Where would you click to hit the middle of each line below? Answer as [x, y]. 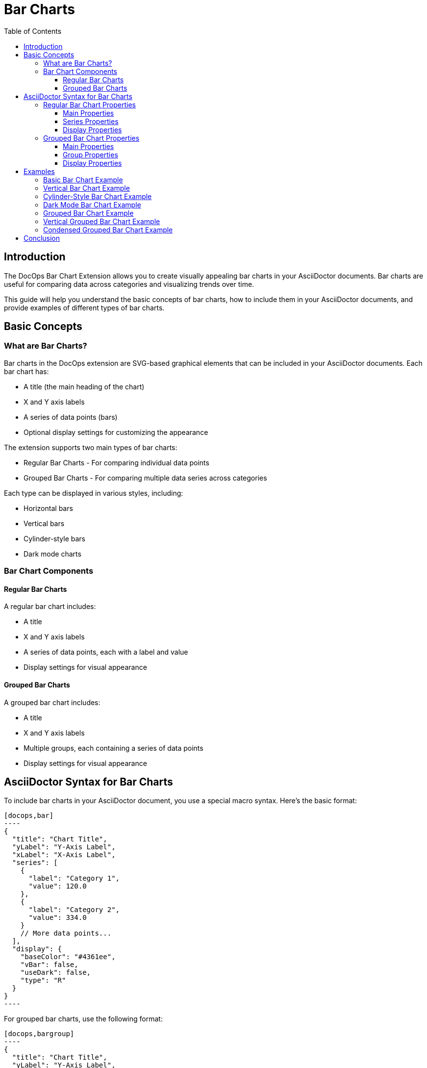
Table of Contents [33, 31]
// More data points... [66, 933]
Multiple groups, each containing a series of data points [113, 748]
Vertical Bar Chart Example [87, 188]
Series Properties [91, 121]
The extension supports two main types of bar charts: [91, 447]
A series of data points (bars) [71, 417]
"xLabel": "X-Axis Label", [64, 855]
